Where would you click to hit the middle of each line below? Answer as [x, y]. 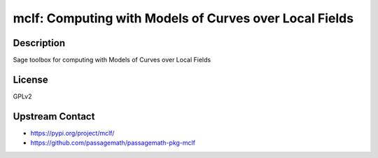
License [30, 79]
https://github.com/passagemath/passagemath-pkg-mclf [113, 143]
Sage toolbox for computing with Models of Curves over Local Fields [112, 60]
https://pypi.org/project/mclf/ [72, 133]
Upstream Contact [54, 116]
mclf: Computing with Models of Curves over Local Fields [183, 18]
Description [39, 43]
